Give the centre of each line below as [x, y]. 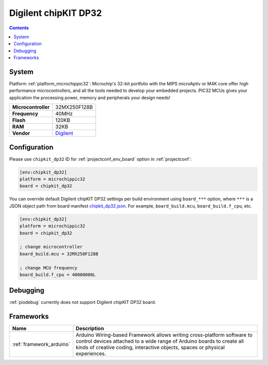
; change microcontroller [51, 247]
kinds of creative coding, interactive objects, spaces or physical [150, 348]
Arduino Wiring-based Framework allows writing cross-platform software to [164, 335]
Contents [19, 28]
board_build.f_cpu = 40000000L [58, 275]
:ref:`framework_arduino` [41, 344]
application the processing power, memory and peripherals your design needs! [90, 97]
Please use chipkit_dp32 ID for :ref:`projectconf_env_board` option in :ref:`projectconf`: [100, 159]
